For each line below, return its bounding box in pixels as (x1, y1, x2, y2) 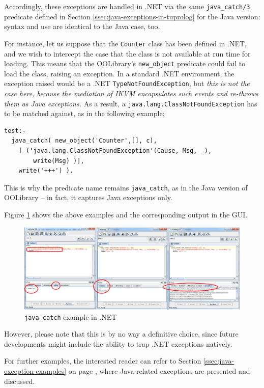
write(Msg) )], (33, 157, 84, 164)
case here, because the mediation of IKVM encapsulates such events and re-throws (4, 88, 258, 98)
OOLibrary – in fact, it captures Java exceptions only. (4, 192, 172, 203)
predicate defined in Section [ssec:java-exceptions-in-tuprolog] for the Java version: (4, 11, 260, 21)
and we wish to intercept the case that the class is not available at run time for (4, 48, 251, 59)
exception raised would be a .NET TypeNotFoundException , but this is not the (4, 78, 250, 89)
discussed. (4, 375, 35, 386)
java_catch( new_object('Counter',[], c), (11, 137, 157, 145)
